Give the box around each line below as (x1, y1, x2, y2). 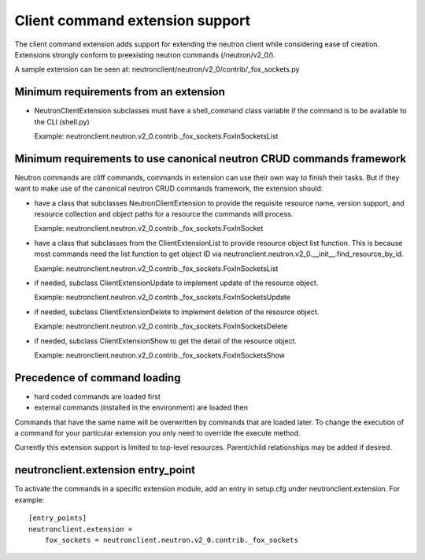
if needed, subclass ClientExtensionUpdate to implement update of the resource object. (34, 278, 319, 287)
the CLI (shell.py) (34, 117, 90, 126)
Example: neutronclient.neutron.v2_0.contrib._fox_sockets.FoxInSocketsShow (34, 350, 285, 360)
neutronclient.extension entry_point (14, 463, 196, 477)
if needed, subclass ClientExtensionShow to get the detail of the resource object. (34, 336, 297, 346)
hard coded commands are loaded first (34, 391, 161, 401)
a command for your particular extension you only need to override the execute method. (14, 428, 301, 438)
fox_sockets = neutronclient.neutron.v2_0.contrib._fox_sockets (44, 536, 298, 544)
